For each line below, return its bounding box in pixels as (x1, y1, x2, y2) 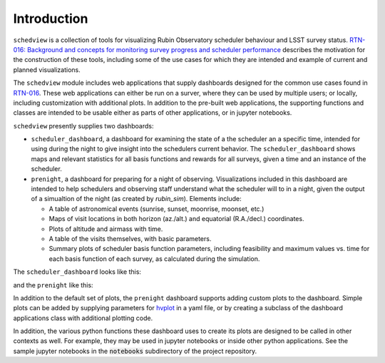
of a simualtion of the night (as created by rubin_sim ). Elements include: (31, 195, 242, 203)
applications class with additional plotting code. (13, 314, 153, 322)
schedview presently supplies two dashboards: (13, 121, 154, 130)
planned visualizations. (13, 65, 81, 74)
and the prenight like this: (13, 280, 93, 289)
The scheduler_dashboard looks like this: (13, 267, 142, 276)
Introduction (13, 11, 88, 26)
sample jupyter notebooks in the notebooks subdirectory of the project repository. (13, 347, 257, 355)
